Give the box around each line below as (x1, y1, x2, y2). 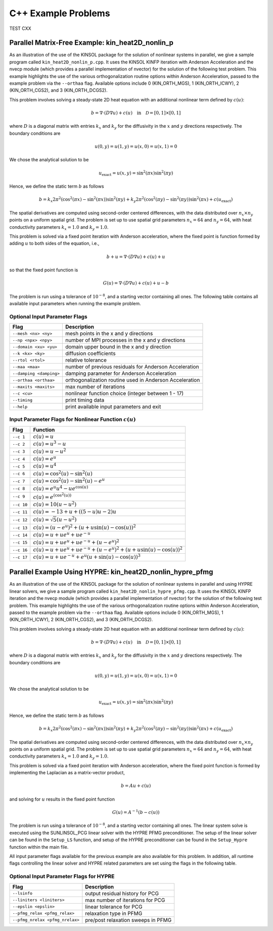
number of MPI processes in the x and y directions (65, 337, 186, 344)
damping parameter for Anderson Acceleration (65, 370, 176, 377)
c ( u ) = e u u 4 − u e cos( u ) (33, 484, 88, 492)
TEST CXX (9, 25, 31, 31)
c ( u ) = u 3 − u (33, 439, 66, 447)
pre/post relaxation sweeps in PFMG (85, 916, 172, 923)
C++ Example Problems (9, 8, 111, 19)
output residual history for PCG (85, 890, 159, 897)
